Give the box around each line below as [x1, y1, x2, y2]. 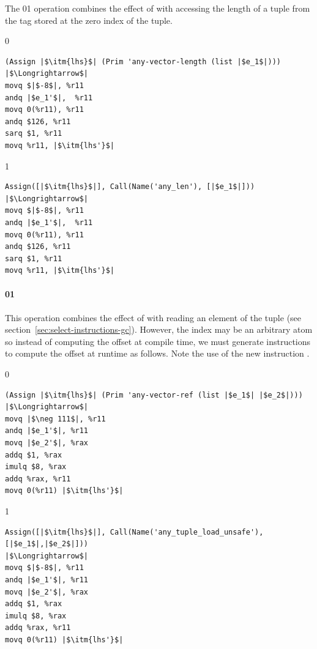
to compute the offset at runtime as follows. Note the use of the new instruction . [5, 347, 310, 360]
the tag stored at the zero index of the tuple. [5, 13, 173, 26]
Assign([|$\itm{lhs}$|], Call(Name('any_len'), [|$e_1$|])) [5, 182, 255, 191]
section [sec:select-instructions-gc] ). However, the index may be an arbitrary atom [5, 323, 313, 336]
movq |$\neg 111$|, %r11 [5, 414, 106, 423]
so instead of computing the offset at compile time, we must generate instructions [5, 335, 311, 347]
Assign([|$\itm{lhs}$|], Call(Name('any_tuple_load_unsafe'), [5, 527, 264, 536]
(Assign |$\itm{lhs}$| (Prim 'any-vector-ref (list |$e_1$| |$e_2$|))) [5, 390, 303, 399]
